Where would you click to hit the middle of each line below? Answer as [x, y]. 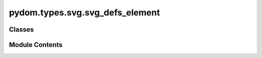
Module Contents [36, 45]
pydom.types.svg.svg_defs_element [84, 12]
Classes [21, 29]
